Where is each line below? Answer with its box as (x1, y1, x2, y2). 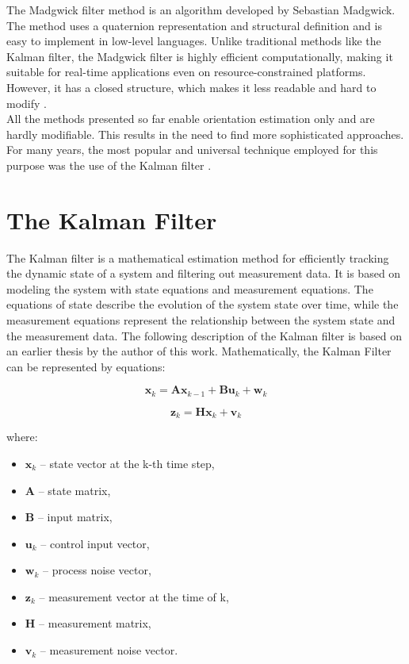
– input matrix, (37, 509, 113, 525)
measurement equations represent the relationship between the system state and (6, 312, 396, 328)
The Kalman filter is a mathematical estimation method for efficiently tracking (6, 249, 389, 266)
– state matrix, (38, 482, 111, 498)
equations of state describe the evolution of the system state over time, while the (6, 296, 399, 313)
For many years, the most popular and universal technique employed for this (6, 141, 378, 158)
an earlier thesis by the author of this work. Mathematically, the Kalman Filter (6, 343, 392, 359)
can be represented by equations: (6, 358, 166, 374)
